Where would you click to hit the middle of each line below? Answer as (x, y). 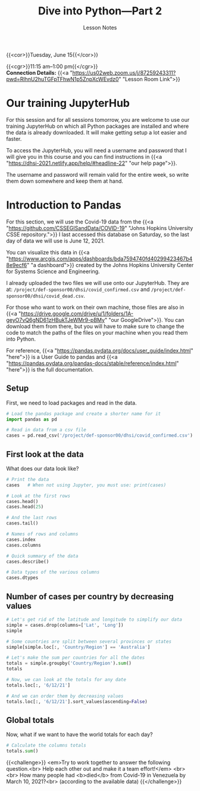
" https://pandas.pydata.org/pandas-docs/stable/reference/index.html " (93, 363)
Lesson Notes (100, 27)
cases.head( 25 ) (25, 507)
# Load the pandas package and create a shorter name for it (84, 413)
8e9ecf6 (17, 265)
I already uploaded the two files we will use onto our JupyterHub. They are (98, 283)
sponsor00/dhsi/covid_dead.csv (45, 296)
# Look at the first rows (38, 496)
